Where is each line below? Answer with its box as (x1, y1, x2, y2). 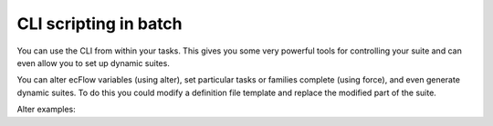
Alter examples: (16, 104, 77, 115)
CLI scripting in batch (16, 14, 183, 34)
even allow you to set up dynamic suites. (16, 57, 171, 68)
